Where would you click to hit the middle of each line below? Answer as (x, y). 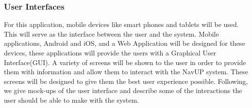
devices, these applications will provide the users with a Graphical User (110, 53)
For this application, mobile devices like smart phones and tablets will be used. (121, 24)
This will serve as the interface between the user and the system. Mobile (111, 34)
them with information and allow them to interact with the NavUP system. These (126, 72)
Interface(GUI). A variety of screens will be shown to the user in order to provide (125, 62)
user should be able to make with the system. (71, 100)
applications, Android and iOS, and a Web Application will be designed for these (125, 43)
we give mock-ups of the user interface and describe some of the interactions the (123, 90)
